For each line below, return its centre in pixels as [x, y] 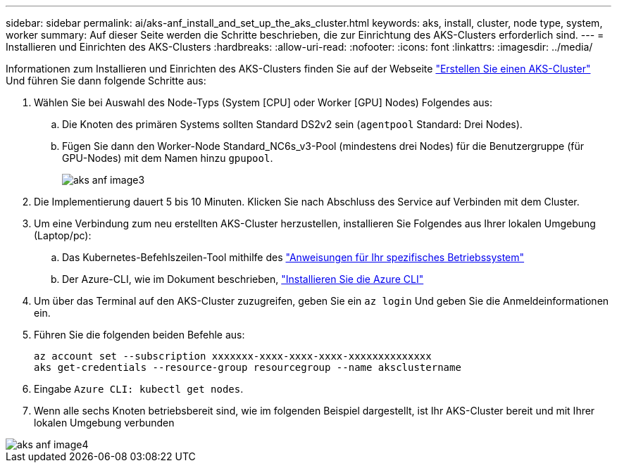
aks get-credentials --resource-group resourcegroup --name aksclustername [248, 367]
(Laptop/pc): [63, 235]
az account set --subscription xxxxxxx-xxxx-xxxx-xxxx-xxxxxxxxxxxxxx [233, 356]
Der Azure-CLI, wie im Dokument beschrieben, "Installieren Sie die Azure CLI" [243, 279]
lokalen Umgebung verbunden [104, 423]
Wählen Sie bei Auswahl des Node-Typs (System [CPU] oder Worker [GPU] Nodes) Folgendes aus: [263, 102]
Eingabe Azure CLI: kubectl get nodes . [139, 389]
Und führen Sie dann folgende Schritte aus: [106, 81]
